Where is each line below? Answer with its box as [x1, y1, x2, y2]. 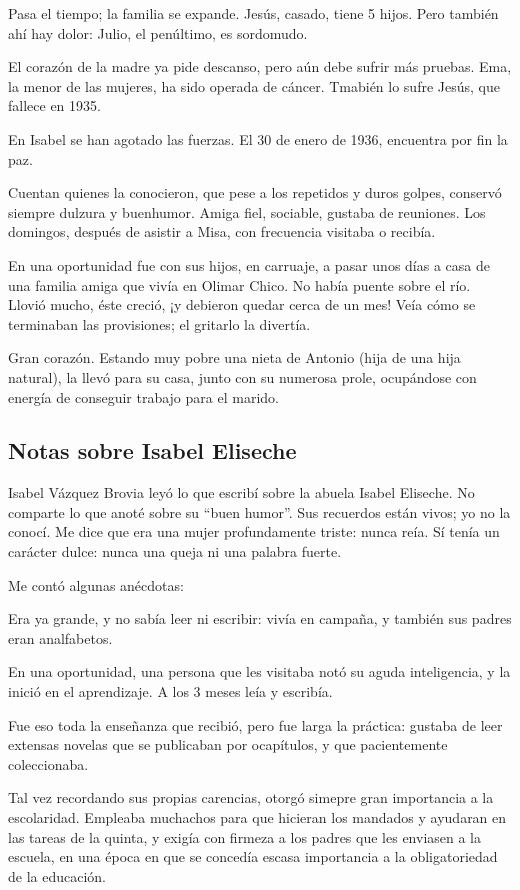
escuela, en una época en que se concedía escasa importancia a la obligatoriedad [8, 846, 498, 867]
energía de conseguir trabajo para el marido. [8, 386, 279, 407]
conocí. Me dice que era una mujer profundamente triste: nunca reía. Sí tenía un [8, 521, 500, 542]
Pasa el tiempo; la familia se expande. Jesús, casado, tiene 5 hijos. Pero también [8, 3, 499, 23]
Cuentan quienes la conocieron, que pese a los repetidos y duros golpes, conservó [8, 182, 502, 203]
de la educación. [8, 865, 106, 886]
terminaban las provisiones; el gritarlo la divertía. [8, 313, 311, 334]
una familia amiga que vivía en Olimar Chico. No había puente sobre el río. [8, 274, 471, 295]
